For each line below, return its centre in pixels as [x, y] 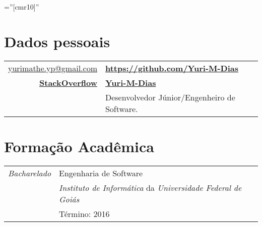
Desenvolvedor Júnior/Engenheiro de [170, 97]
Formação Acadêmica [79, 146]
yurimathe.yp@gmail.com [53, 68]
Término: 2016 [84, 213]
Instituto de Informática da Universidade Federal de [150, 187]
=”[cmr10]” [22, 7]
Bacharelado [30, 173]
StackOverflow [68, 82]
